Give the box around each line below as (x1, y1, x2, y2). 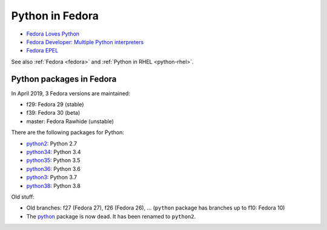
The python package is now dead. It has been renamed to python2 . (26, 212, 196, 220)
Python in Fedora (11, 9, 99, 22)
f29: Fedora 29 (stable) (26, 101, 84, 108)
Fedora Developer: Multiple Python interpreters (26, 38, 144, 45)
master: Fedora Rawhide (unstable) (26, 118, 114, 125)
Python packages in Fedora (11, 74, 117, 84)
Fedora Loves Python (26, 30, 80, 37)
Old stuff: (11, 193, 35, 200)
